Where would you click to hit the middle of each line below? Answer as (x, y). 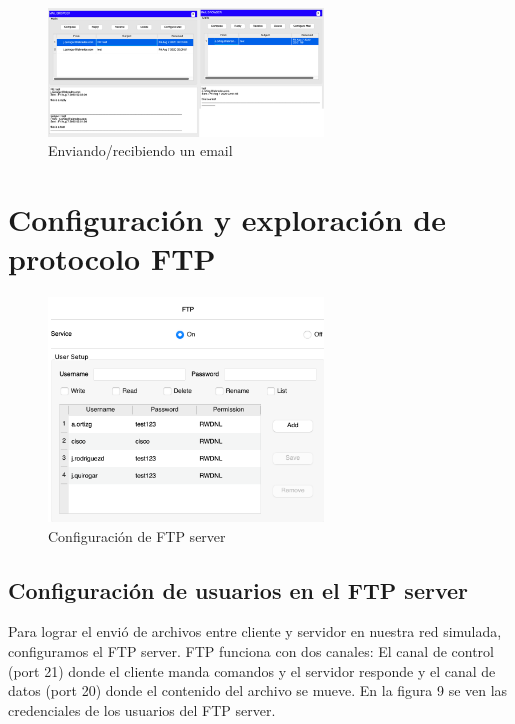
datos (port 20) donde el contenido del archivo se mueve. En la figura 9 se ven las (258, 690)
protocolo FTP (112, 258)
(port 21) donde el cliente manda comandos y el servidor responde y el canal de (252, 670)
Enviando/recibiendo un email (140, 150)
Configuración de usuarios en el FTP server (238, 589)
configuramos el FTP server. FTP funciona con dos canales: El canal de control (251, 650)
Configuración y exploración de (227, 219)
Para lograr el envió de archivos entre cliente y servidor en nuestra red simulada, (255, 631)
